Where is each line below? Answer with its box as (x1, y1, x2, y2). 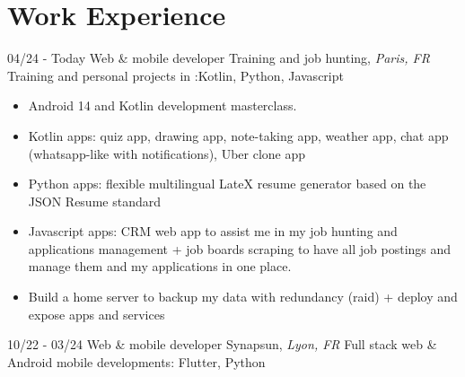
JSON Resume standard (28, 191, 161, 210)
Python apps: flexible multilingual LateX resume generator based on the (28, 174, 426, 193)
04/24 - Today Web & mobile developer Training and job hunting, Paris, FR (7, 48, 430, 67)
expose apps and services (28, 304, 165, 323)
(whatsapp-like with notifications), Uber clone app (28, 144, 306, 162)
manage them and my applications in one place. (28, 257, 292, 276)
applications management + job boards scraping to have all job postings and (28, 239, 452, 258)
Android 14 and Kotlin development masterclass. (28, 96, 297, 115)
